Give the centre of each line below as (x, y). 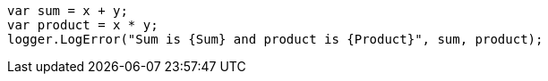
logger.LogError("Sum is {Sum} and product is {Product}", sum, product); (275, 39)
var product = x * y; (83, 25)
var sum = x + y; (68, 11)
